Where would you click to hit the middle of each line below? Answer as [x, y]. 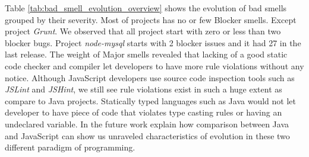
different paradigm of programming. [70, 147]
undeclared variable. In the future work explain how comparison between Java [147, 124]
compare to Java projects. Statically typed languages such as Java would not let [150, 100]
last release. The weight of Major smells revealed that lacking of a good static [146, 54]
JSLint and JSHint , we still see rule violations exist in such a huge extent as [144, 89]
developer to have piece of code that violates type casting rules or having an [144, 112]
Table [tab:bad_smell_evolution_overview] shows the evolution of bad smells [146, 8]
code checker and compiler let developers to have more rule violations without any [154, 65]
